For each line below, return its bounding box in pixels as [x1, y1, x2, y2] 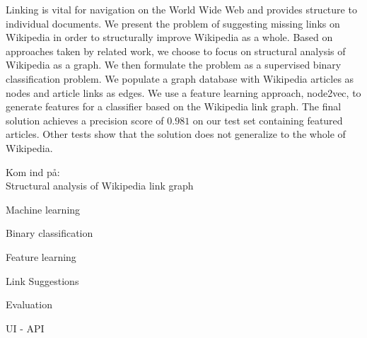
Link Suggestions [6, 273, 79, 288]
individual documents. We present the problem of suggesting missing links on [6, 16, 340, 30]
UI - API [6, 320, 45, 335]
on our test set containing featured [192, 112, 343, 127]
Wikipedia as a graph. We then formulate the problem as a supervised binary [6, 57, 342, 72]
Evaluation [6, 297, 52, 312]
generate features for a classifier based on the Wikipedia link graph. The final [6, 99, 342, 114]
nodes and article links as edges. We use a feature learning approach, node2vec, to [6, 85, 361, 100]
